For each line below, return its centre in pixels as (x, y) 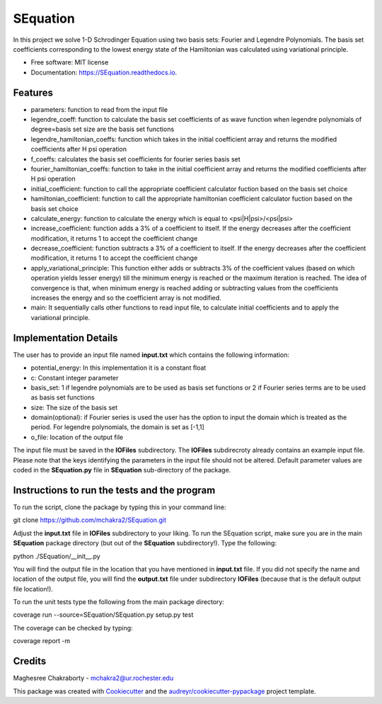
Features (33, 92)
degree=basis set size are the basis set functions (103, 129)
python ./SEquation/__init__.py (57, 556)
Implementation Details (65, 337)
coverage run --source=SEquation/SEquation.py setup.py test (103, 615)
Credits (30, 661)
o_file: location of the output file (77, 437)
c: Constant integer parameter (75, 377)
